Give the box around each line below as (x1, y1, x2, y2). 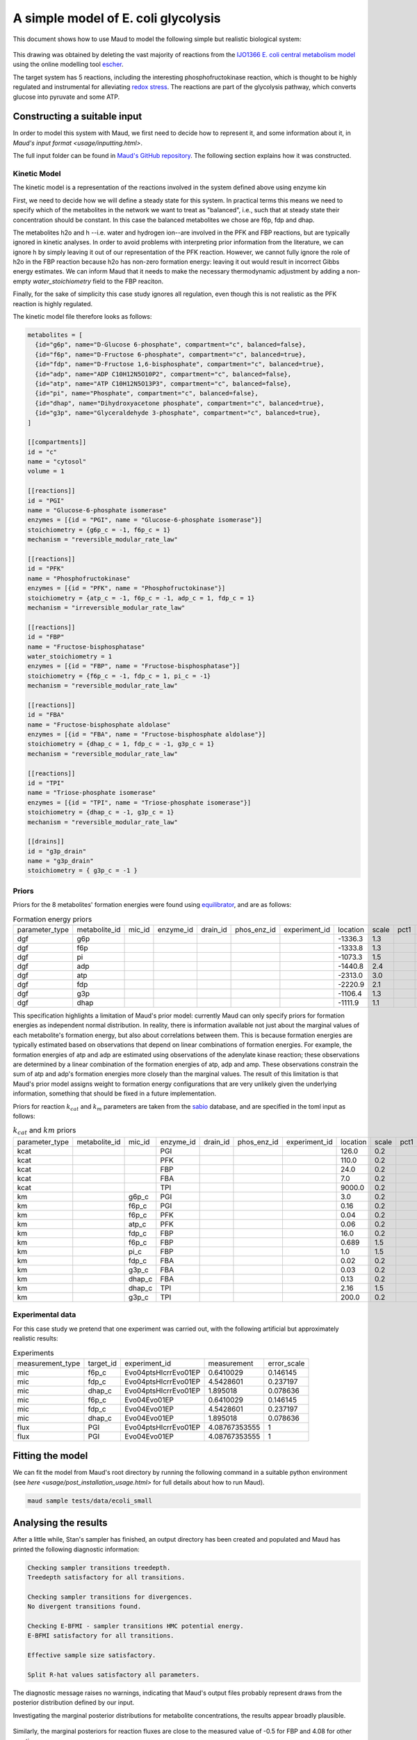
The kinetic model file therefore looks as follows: (13, 313, 152, 321)
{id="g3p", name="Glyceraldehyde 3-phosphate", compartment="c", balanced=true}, (35, 409, 321, 417)
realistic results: (13, 1334, 58, 1343)
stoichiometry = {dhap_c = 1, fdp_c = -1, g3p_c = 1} (27, 740, 215, 748)
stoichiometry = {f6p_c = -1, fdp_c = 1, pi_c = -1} (27, 672, 211, 680)
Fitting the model (13, 1450, 88, 1462)
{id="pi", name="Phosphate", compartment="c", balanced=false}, (35, 390, 259, 397)
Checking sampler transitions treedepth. (27, 1563, 171, 1572)
